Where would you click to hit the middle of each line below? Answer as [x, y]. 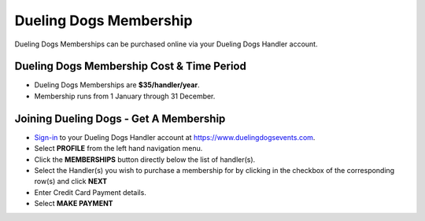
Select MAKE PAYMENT [74, 204]
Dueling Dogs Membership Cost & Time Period [131, 66]
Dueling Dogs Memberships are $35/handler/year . [117, 85]
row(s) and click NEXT [71, 182]
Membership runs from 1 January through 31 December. [125, 96]
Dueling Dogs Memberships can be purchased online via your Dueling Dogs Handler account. [166, 44]
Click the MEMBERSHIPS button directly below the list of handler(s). [145, 159]
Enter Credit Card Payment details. [91, 192]
